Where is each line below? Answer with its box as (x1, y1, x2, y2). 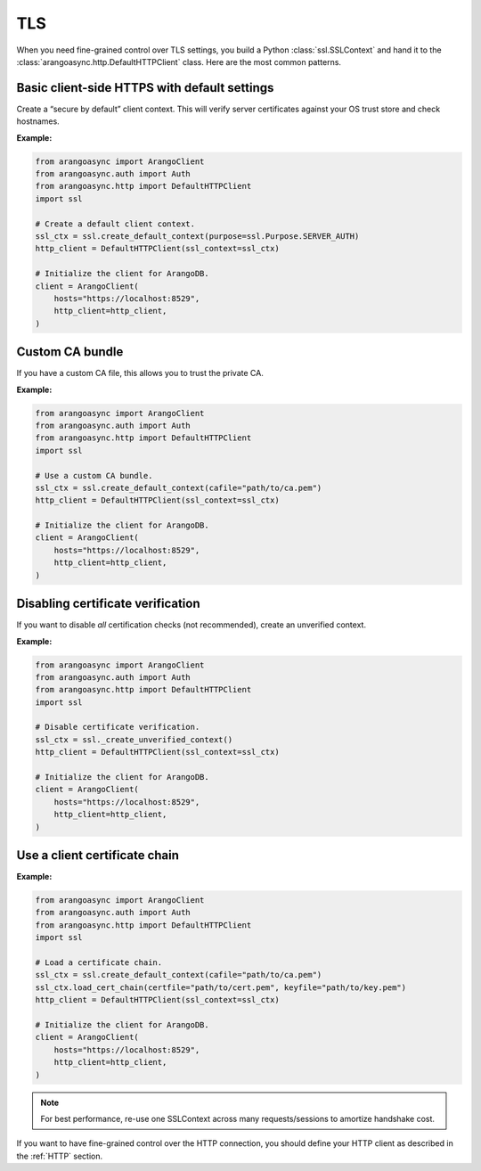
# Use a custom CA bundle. (35, 471, 153, 480)
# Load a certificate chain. (35, 958, 163, 968)
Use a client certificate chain (16, 848, 180, 863)
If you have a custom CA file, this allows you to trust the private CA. (16, 368, 265, 379)
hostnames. (16, 116, 60, 127)
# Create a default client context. (35, 218, 196, 229)
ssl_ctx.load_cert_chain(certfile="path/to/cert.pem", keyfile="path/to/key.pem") (35, 982, 407, 993)
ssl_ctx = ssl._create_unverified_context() (35, 734, 233, 744)
